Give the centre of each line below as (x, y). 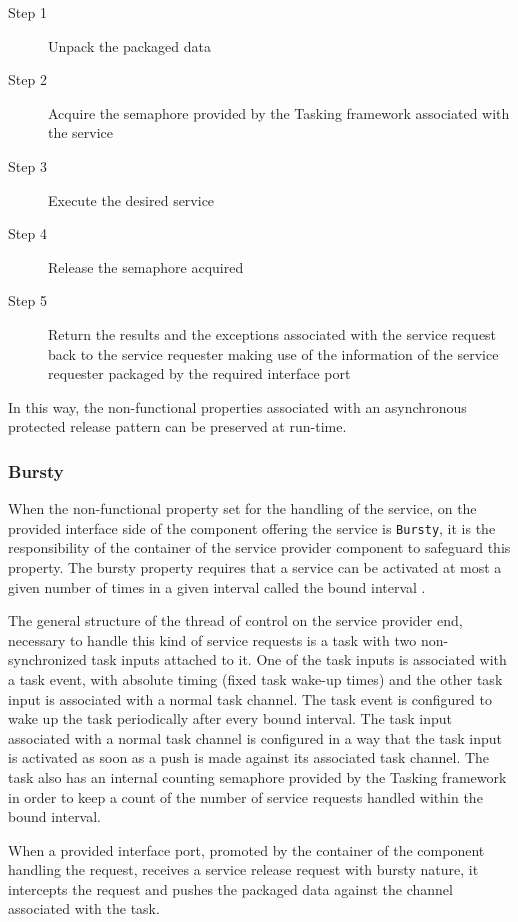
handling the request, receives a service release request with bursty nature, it (243, 869)
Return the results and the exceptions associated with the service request (272, 333)
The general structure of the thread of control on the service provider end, (235, 620)
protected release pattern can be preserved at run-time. (177, 426)
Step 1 (27, 12)
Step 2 (27, 79)
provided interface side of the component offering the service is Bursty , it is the (252, 527)
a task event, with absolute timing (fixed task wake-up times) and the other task (255, 678)
